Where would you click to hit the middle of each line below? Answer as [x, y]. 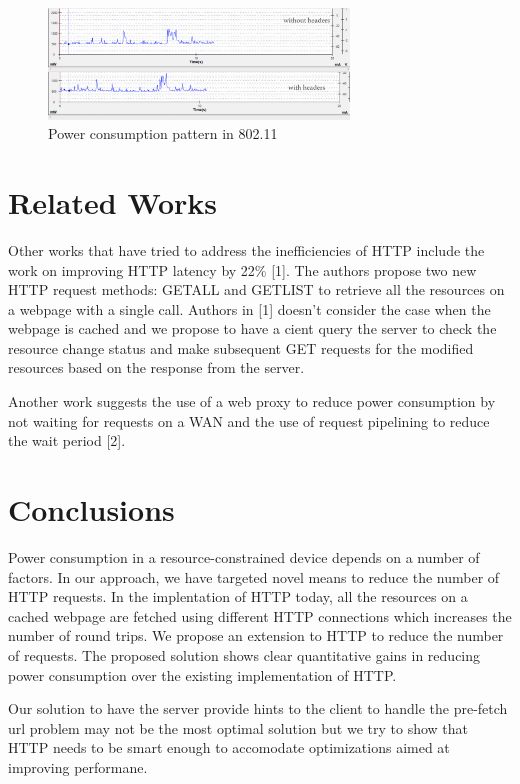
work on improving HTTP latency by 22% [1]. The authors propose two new [242, 269]
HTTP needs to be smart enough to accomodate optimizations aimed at [229, 747]
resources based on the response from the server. [156, 367]
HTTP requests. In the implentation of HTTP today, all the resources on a [238, 596]
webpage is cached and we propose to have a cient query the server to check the [252, 328]
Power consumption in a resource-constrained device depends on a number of [244, 556]
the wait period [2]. [67, 440]
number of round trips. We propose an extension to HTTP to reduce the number [256, 635]
